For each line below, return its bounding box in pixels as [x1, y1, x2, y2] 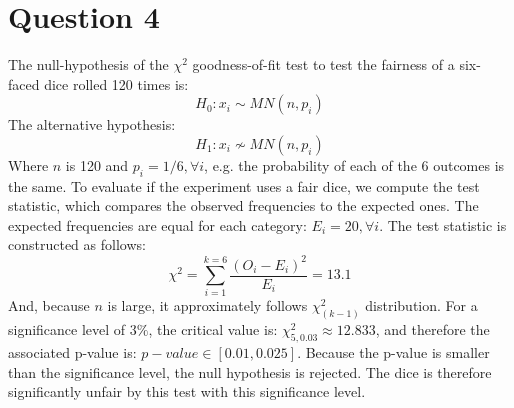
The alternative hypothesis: [8, 114, 176, 135]
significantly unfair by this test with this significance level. [8, 381, 366, 402]
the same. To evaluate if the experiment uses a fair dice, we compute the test [8, 175, 480, 196]
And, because [8, 295, 90, 316]
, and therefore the [375, 319, 490, 340]
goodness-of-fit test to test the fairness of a [192, 54, 455, 75]
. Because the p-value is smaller [297, 342, 490, 363]
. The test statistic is [379, 214, 507, 235]
